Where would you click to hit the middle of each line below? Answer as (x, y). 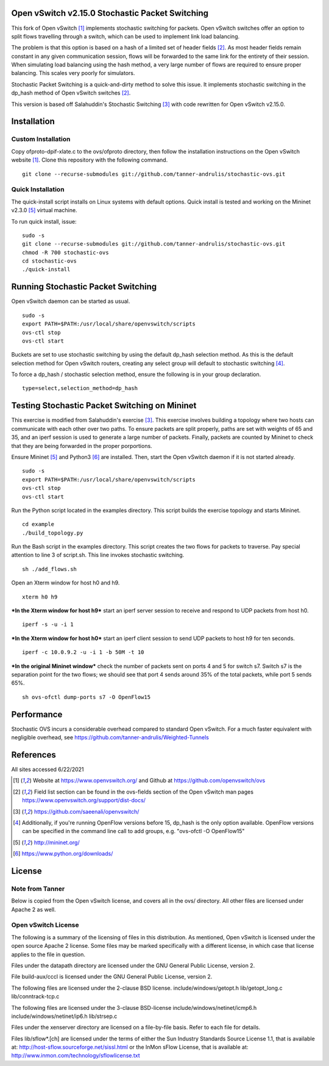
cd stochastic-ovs (50, 261)
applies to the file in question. (48, 954)
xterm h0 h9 (40, 597)
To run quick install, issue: (44, 221)
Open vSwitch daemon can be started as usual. (71, 301)
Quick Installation (38, 190)
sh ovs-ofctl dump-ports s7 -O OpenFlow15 (87, 697)
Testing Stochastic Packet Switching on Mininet (104, 406)
